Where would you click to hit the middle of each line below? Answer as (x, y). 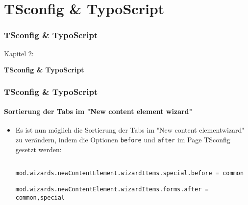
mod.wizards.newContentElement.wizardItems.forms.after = (112, 190)
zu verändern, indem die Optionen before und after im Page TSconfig (123, 140)
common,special (40, 197)
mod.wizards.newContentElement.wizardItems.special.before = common (130, 173)
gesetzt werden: (38, 149)
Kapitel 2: (19, 53)
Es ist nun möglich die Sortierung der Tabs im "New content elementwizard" (130, 130)
